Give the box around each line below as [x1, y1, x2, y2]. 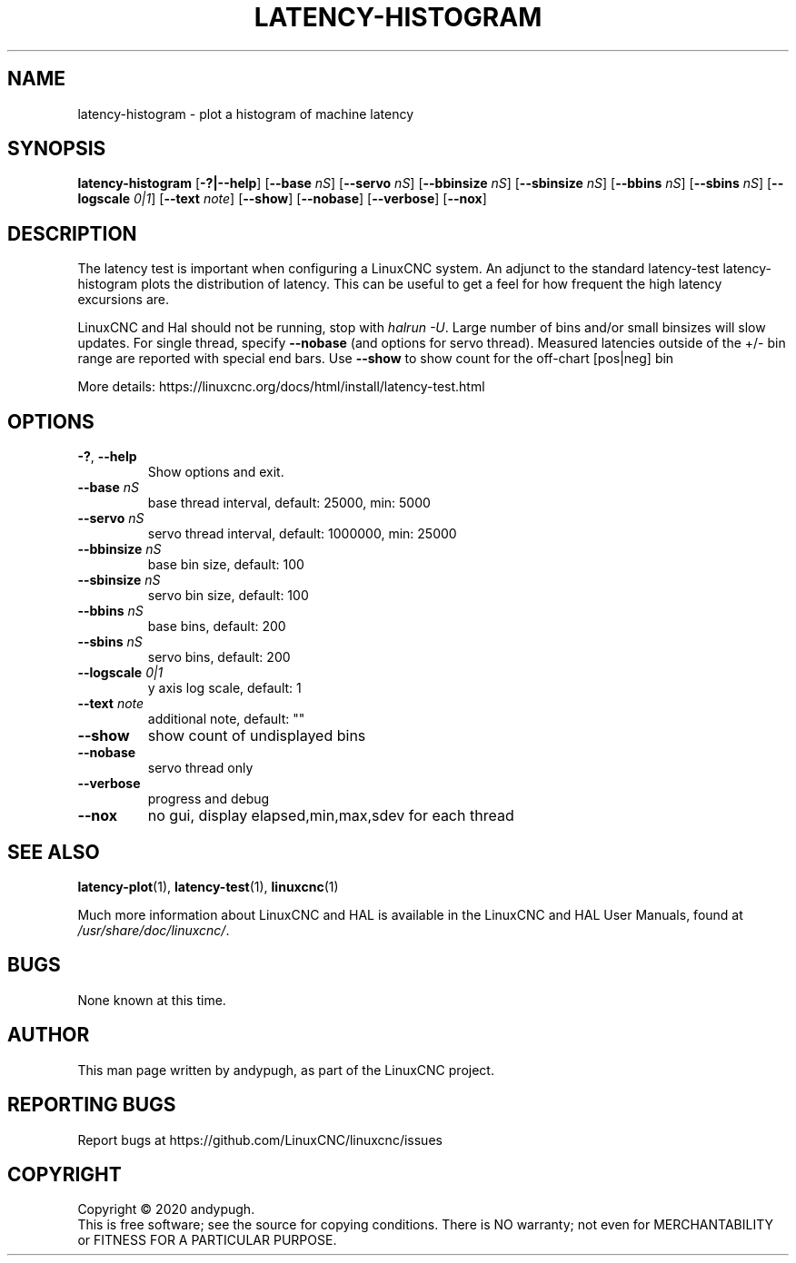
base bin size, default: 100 [147, 557, 304, 573]
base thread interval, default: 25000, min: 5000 [147, 495, 431, 511]
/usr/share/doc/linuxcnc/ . [77, 922, 230, 938]
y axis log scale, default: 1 [147, 680, 302, 696]
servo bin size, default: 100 [147, 587, 309, 604]
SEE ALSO [7, 840, 100, 863]
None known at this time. [77, 992, 226, 1008]
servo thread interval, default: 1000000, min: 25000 [147, 526, 457, 542]
